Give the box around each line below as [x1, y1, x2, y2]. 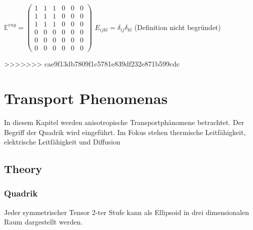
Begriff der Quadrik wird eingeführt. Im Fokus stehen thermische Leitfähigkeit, [4, 126, 246, 137]
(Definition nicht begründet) [134, 21, 221, 32]
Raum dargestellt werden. [4, 216, 83, 227]
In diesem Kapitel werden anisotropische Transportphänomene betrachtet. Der [4, 116, 244, 127]
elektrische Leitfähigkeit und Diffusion [4, 136, 120, 147]
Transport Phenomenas [4, 88, 168, 108]
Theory [4, 161, 42, 176]
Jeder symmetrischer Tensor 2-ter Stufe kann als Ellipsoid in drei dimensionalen [4, 206, 249, 217]
